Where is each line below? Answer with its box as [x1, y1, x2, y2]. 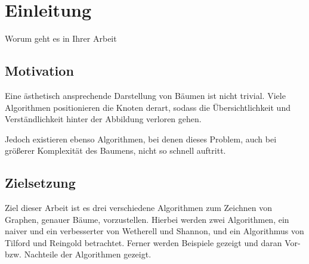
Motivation [5, 61, 74, 80]
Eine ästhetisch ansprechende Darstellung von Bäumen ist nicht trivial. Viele [5, 89, 286, 101]
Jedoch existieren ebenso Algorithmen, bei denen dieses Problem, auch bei [5, 132, 277, 145]
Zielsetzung [5, 173, 76, 192]
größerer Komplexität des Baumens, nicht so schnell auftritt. [5, 144, 226, 157]
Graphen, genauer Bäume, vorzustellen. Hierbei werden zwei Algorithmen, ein [5, 213, 289, 225]
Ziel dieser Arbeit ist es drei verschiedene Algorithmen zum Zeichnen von [5, 201, 273, 214]
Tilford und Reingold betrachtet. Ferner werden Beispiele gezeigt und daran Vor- [5, 236, 301, 249]
